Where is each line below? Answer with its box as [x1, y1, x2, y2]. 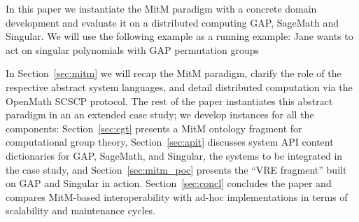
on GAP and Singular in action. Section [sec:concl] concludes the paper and [6, 176, 332, 190]
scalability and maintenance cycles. [6, 203, 156, 218]
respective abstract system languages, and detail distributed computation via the [6, 79, 353, 94]
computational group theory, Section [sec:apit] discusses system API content [6, 134, 334, 149]
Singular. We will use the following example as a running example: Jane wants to [6, 29, 353, 43]
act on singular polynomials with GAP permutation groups [6, 42, 259, 57]
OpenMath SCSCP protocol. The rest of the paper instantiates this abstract [6, 93, 333, 108]
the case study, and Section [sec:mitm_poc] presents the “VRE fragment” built [6, 162, 347, 176]
